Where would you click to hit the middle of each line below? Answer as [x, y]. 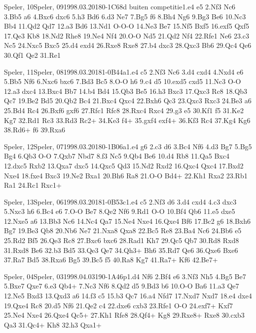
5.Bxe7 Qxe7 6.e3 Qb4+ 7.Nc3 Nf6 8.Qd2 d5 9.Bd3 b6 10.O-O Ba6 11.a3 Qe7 [122, 286]
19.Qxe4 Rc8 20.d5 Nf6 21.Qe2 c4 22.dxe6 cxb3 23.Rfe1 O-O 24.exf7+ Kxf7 [118, 305]
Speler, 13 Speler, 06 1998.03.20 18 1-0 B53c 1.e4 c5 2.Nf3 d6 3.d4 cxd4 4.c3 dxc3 [120, 201]
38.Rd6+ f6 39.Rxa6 [35, 130]
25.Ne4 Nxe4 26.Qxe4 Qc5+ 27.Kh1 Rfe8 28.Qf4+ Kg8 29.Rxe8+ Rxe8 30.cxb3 [124, 315]
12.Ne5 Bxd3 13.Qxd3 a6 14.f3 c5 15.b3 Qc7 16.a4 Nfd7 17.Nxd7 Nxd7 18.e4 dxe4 [128, 296]
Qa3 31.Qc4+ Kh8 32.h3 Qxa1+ [53, 324]
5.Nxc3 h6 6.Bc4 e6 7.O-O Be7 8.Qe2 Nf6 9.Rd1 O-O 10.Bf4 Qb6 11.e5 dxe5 [120, 211]
